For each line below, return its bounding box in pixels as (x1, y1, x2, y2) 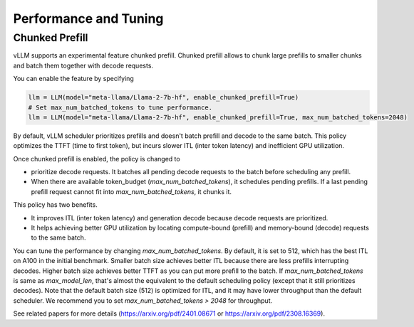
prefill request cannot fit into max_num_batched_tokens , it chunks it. (31, 187, 232, 195)
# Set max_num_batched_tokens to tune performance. (28, 103, 213, 112)
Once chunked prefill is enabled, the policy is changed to (13, 154, 181, 163)
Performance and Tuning (13, 11, 164, 26)
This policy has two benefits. (13, 200, 98, 209)
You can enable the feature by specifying (13, 75, 135, 83)
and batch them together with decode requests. (13, 61, 153, 70)
